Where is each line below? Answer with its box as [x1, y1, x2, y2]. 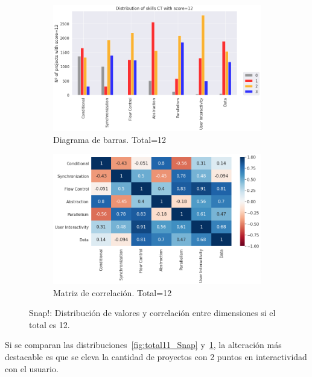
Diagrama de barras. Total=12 [53, 133, 167, 145]
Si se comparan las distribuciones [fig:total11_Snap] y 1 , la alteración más [5, 338, 282, 351]
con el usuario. [5, 362, 59, 375]
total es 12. [29, 318, 70, 331]
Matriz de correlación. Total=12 [53, 286, 172, 299]
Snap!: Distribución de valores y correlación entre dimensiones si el [29, 306, 276, 319]
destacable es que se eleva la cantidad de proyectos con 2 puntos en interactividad [5, 350, 307, 363]
